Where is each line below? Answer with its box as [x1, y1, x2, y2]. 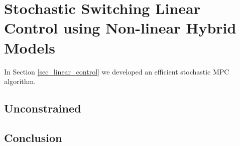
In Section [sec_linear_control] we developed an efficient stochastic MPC [4, 66, 229, 76]
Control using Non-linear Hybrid [4, 17, 236, 38]
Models [4, 37, 55, 57]
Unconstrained [4, 100, 81, 116]
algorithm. [4, 76, 36, 86]
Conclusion [4, 129, 62, 145]
